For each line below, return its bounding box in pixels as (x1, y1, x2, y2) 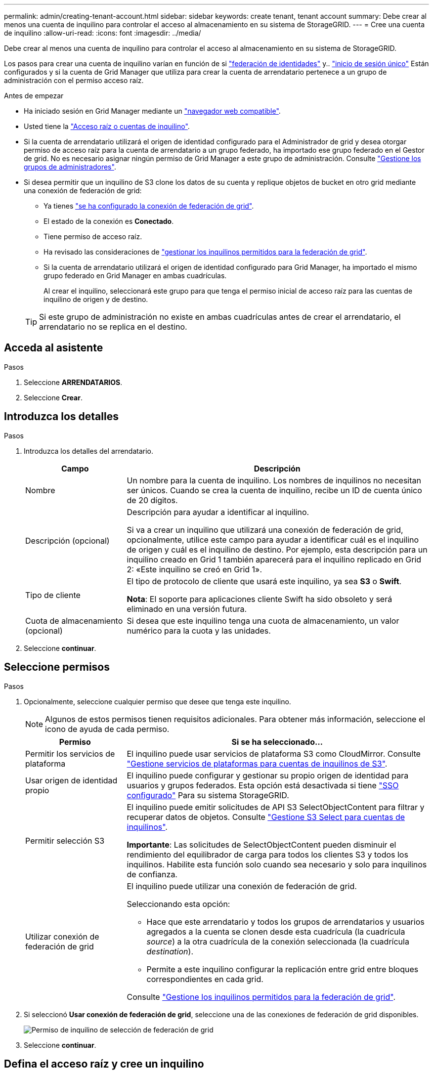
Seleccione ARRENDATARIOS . (24, 378, 123, 387)
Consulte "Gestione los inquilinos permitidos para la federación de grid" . (127, 991, 395, 1002)
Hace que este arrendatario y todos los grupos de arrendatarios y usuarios (146, 916, 425, 927)
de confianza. (127, 869, 177, 879)
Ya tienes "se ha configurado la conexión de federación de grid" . (43, 202, 254, 210)
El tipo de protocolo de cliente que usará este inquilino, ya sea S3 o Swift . (127, 576, 402, 586)
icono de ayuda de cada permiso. (45, 724, 170, 734)
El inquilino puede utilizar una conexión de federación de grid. (127, 881, 357, 891)
